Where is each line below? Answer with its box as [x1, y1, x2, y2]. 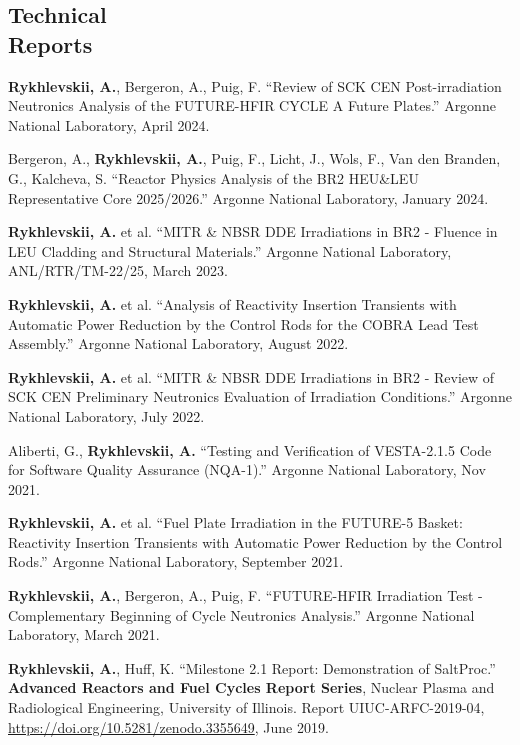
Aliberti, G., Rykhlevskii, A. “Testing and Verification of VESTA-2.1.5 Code [8, 439, 492, 460]
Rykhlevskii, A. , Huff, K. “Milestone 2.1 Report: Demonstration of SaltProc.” [8, 657, 496, 678]
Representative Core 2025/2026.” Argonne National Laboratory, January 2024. [8, 187, 489, 208]
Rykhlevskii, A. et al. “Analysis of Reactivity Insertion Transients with [8, 293, 457, 314]
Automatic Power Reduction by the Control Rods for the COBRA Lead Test [8, 313, 479, 334]
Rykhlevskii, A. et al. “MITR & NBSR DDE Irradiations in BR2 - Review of [8, 366, 495, 387]
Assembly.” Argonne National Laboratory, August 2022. [8, 333, 349, 354]
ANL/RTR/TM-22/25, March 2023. [8, 260, 228, 281]
